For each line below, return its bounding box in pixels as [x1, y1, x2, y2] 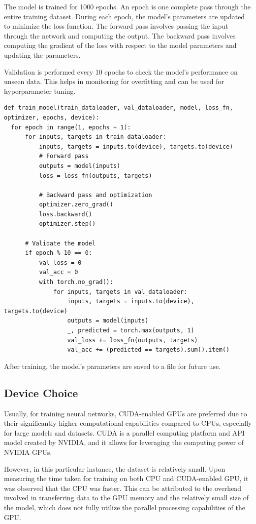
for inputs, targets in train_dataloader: [25, 133, 166, 141]
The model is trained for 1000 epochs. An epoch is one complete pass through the [4, 1, 251, 11]
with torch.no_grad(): [39, 279, 113, 286]
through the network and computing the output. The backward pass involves [4, 30, 236, 40]
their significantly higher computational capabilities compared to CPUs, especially [4, 418, 252, 428]
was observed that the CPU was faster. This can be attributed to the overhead [4, 483, 242, 493]
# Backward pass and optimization [39, 191, 152, 199]
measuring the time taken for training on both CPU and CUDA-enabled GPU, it [4, 473, 249, 484]
